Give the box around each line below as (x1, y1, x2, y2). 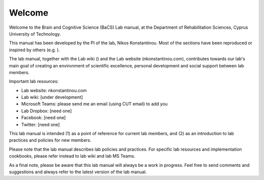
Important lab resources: (9, 79, 59, 84)
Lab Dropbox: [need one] (21, 108, 72, 114)
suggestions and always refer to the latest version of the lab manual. (9, 169, 147, 175)
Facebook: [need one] (21, 115, 66, 120)
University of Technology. (9, 31, 61, 37)
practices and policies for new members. (9, 137, 91, 143)
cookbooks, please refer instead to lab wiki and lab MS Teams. (9, 153, 135, 159)
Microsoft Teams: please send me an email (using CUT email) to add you (21, 101, 168, 107)
